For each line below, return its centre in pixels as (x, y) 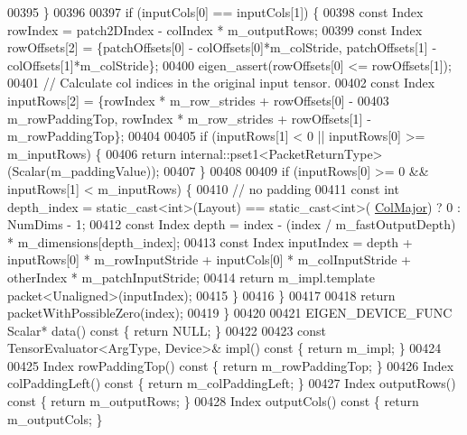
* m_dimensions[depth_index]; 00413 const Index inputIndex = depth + (210, 241)
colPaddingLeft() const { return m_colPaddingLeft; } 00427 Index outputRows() (232, 383)
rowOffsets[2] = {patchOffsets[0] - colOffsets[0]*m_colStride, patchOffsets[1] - (222, 47)
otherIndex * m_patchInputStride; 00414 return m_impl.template (191, 277)
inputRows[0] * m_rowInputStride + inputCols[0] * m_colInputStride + (209, 259)
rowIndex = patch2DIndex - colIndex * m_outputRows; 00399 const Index (215, 29)
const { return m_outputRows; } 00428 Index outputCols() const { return (213, 401)
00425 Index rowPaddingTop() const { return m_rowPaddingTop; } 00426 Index (231, 365)
